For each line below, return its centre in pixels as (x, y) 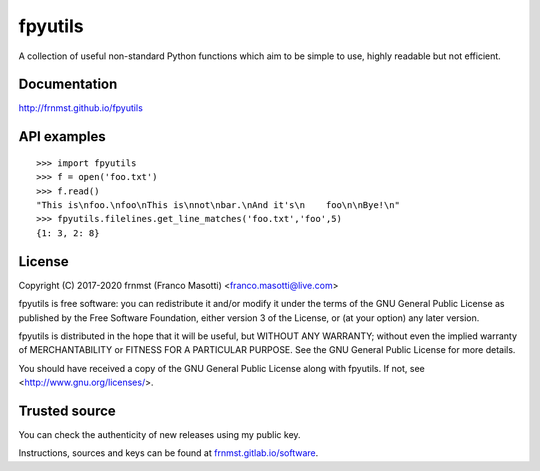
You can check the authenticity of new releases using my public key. (159, 434)
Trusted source (67, 410)
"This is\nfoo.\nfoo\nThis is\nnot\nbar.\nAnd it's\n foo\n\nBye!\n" (218, 205)
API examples (62, 136)
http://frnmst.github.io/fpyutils (81, 108)
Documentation (68, 84)
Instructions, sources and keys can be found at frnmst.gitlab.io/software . (168, 453)
